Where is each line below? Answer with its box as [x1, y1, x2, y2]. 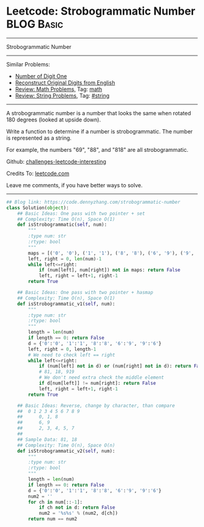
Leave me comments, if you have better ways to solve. [6, 181, 143, 188]
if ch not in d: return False [38, 504, 115, 511]
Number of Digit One [15, 72, 67, 80]
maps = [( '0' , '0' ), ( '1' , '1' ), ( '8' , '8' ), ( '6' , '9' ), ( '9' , [28, 250, 194, 256]
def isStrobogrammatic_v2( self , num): [17, 448, 115, 454]
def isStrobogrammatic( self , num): [17, 221, 107, 228]
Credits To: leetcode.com [6, 170, 70, 177]
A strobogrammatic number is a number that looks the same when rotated [6, 109, 191, 117]
